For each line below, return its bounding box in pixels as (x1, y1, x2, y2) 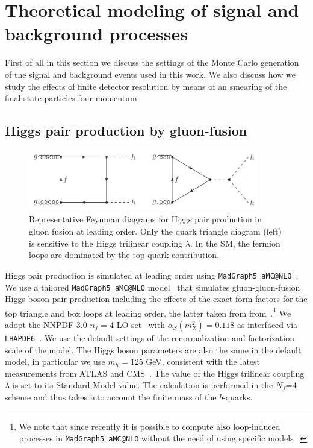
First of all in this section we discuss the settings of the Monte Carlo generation (5, 56, 299, 69)
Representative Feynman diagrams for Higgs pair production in (29, 213, 262, 226)
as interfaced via (237, 318, 298, 330)
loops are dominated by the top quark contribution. (29, 248, 220, 261)
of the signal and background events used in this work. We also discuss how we (5, 68, 296, 80)
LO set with (116, 318, 166, 330)
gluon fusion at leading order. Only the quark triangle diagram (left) (29, 225, 282, 238)
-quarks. (223, 391, 253, 403)
